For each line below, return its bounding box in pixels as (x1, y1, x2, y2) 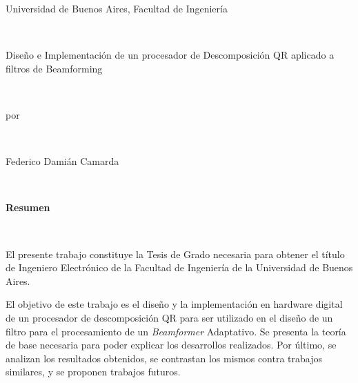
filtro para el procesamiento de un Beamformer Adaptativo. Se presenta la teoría (6, 324, 346, 338)
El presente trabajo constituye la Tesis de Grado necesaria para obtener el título (6, 246, 345, 261)
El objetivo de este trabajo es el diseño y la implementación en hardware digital (6, 297, 343, 311)
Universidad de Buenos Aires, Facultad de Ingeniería (6, 1, 228, 15)
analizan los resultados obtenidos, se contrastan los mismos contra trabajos (6, 351, 323, 365)
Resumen (6, 200, 50, 215)
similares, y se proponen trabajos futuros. (6, 364, 181, 379)
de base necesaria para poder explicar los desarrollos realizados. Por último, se (6, 337, 337, 352)
